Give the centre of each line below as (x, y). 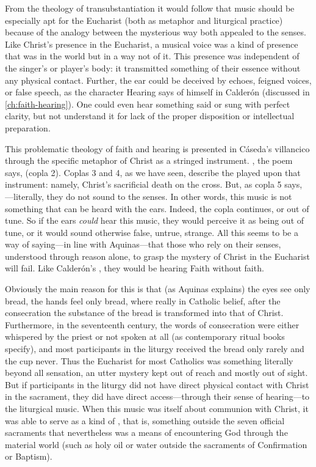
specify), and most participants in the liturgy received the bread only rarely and (155, 349)
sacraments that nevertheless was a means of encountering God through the (146, 432)
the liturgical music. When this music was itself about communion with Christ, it (157, 408)
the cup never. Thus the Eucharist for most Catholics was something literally (149, 360)
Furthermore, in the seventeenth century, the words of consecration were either (152, 324)
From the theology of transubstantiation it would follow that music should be (150, 8)
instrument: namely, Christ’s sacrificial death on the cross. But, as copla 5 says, (154, 184)
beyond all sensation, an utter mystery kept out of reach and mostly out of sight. (156, 373)
